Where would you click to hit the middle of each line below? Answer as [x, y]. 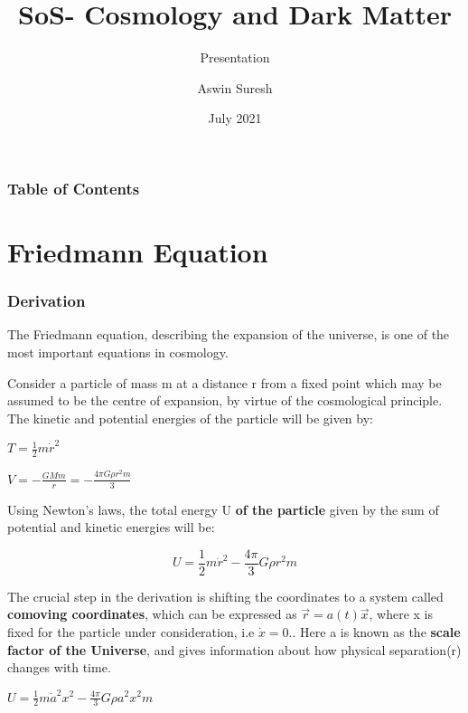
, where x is [401, 614]
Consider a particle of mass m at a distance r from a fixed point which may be [225, 382]
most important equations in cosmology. [118, 352]
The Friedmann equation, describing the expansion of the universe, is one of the [229, 334]
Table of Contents [74, 188]
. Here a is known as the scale [376, 632]
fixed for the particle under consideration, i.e [131, 632]
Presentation [235, 57]
